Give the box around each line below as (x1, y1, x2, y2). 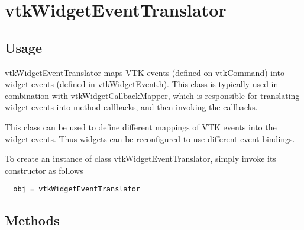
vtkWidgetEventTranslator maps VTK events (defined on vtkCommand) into (5, 66, 285, 78)
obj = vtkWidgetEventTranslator (13, 185, 141, 194)
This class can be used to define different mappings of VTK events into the (5, 120, 277, 133)
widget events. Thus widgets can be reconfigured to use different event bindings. (5, 132, 295, 145)
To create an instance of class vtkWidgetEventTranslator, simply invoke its (5, 152, 276, 165)
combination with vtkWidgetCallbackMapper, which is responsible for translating (5, 89, 300, 101)
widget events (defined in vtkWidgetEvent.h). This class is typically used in (5, 78, 279, 90)
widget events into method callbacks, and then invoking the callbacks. (5, 101, 258, 113)
